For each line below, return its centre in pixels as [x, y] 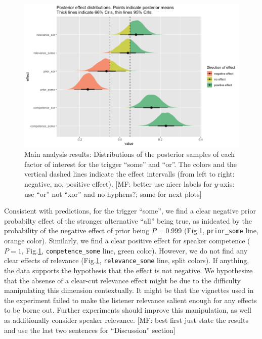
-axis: [226, 184]
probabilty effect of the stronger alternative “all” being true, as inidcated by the [128, 220]
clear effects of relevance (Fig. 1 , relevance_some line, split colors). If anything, [127, 260]
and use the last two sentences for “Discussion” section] [90, 330]
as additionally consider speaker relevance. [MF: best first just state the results [126, 320]
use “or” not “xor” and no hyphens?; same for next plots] [113, 194]
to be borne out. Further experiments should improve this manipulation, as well [128, 310]
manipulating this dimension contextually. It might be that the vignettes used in [129, 290]
